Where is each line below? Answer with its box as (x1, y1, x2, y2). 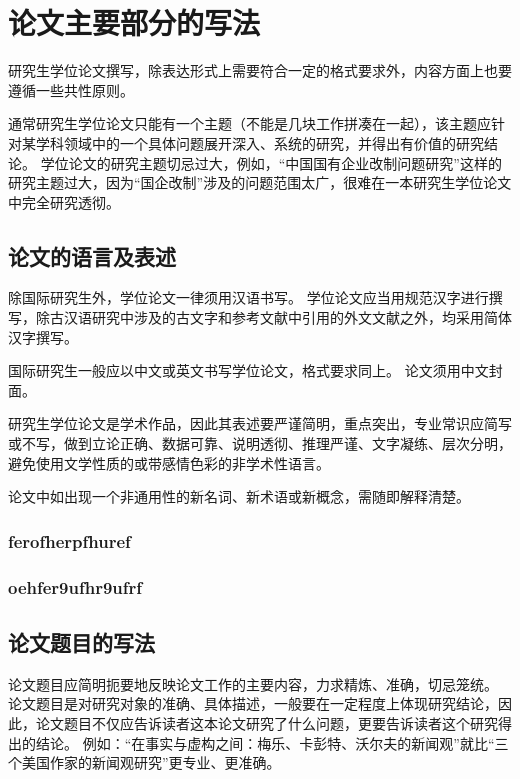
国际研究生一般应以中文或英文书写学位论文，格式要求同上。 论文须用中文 (8, 360, 489, 381)
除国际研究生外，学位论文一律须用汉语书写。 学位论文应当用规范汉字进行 (8, 287, 489, 308)
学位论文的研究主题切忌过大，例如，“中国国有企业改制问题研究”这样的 (40, 152, 502, 173)
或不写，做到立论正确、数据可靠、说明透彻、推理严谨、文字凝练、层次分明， (8, 433, 512, 454)
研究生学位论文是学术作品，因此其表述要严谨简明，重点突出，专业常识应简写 (8, 413, 512, 434)
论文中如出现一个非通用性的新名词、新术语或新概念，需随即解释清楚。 (8, 486, 470, 507)
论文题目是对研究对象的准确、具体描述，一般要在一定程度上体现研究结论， (8, 693, 498, 714)
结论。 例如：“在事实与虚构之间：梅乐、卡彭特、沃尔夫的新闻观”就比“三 (35, 732, 509, 753)
